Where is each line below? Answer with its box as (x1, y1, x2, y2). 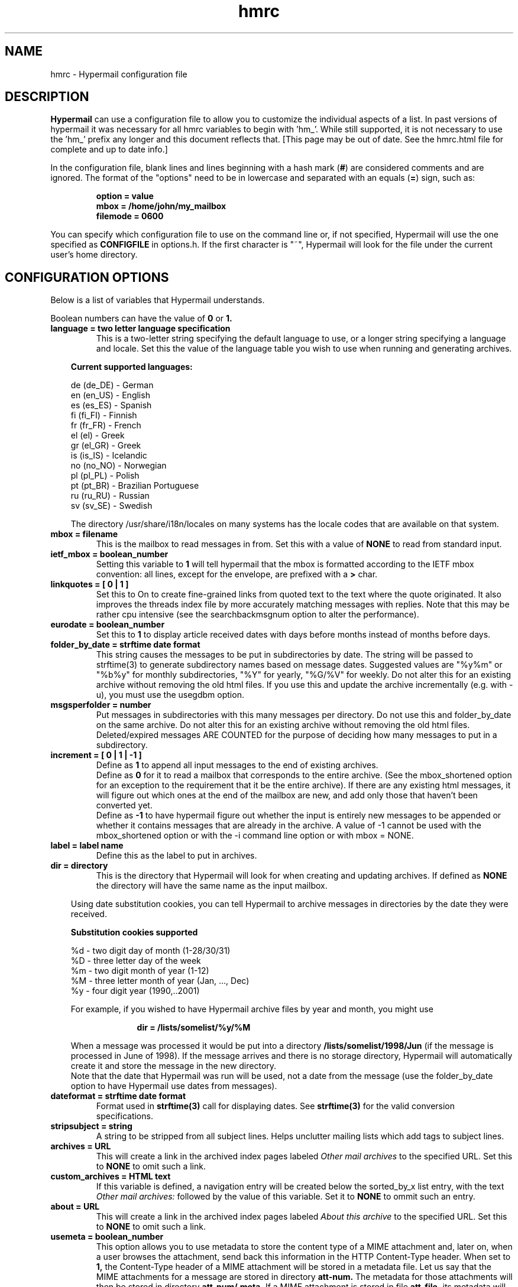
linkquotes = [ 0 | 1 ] (50, 579, 129, 590)
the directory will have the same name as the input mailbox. (96, 880, 328, 891)
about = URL (50, 1201, 100, 1212)
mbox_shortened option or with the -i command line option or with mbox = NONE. (96, 830, 414, 841)
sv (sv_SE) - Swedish (70, 500, 153, 511)
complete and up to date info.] (50, 144, 168, 155)
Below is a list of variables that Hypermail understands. (50, 295, 265, 305)
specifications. (96, 1111, 153, 1122)
